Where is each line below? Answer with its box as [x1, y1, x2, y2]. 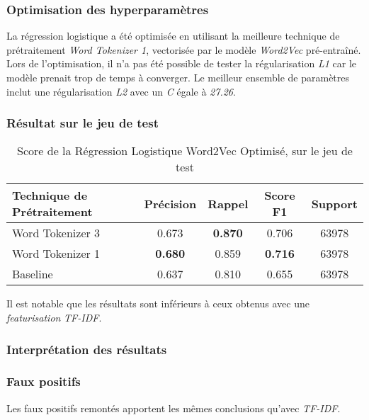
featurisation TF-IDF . [6, 310, 102, 324]
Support [311, 195, 358, 212]
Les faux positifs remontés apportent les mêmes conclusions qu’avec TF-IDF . [6, 400, 341, 415]
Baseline [12, 266, 53, 283]
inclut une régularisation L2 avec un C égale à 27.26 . [6, 84, 236, 98]
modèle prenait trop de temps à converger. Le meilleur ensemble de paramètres [6, 70, 350, 84]
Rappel [208, 195, 249, 212]
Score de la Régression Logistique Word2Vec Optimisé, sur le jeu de [17, 142, 353, 159]
